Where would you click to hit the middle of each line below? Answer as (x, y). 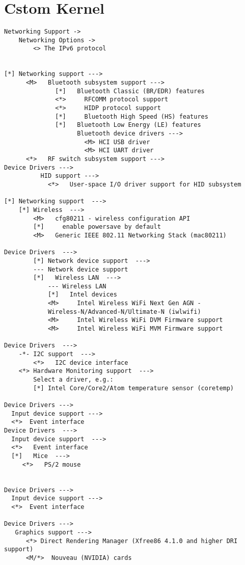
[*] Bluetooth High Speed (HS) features (132, 116)
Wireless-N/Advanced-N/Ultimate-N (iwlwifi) (124, 312)
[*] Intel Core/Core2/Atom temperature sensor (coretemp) (134, 388)
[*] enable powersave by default (97, 227)
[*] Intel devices (82, 295)
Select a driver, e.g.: (73, 380)
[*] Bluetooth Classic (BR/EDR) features (130, 91)
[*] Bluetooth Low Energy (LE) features (128, 125)
